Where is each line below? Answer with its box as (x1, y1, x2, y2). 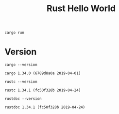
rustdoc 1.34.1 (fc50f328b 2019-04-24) (4, 105, 85, 110)
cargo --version (4, 63, 37, 67)
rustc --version (4, 80, 37, 84)
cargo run (4, 30, 25, 35)
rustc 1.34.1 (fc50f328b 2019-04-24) (4, 88, 81, 93)
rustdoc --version (4, 97, 42, 101)
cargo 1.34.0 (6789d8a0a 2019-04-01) (4, 71, 81, 76)
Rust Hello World (46, 3, 116, 14)
